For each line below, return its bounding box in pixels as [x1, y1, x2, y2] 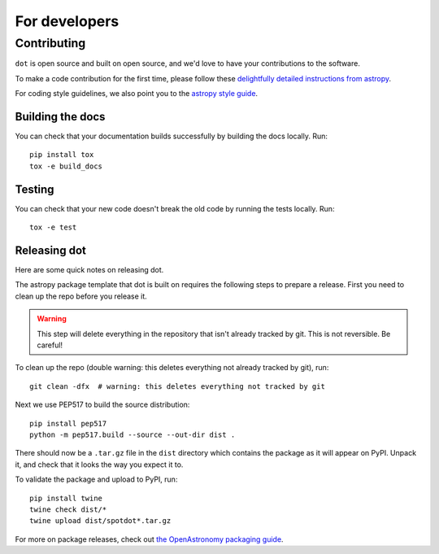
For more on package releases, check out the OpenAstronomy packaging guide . [15, 534, 284, 544]
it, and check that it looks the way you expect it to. [15, 460, 184, 469]
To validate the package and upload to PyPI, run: [15, 474, 178, 484]
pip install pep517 [29, 419, 107, 428]
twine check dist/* [29, 504, 107, 514]
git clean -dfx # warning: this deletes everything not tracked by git [29, 382, 325, 390]
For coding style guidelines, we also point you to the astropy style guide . [15, 89, 259, 98]
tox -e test [29, 223, 77, 232]
